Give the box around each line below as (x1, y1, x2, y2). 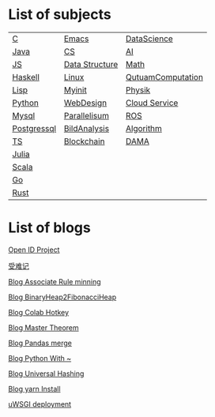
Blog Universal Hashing (8, 369, 85, 378)
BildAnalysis (63, 122, 109, 133)
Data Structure (63, 58, 119, 69)
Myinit (63, 85, 87, 96)
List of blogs (8, 219, 91, 237)
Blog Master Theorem (8, 322, 79, 332)
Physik (125, 85, 151, 96)
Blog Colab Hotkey (8, 307, 70, 317)
